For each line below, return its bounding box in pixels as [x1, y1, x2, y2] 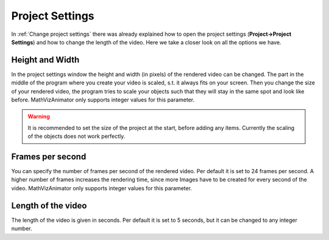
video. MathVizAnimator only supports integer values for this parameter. [11, 184, 192, 191]
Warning [27, 113, 50, 120]
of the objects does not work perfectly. [27, 132, 126, 140]
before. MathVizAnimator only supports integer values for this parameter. [11, 96, 195, 103]
